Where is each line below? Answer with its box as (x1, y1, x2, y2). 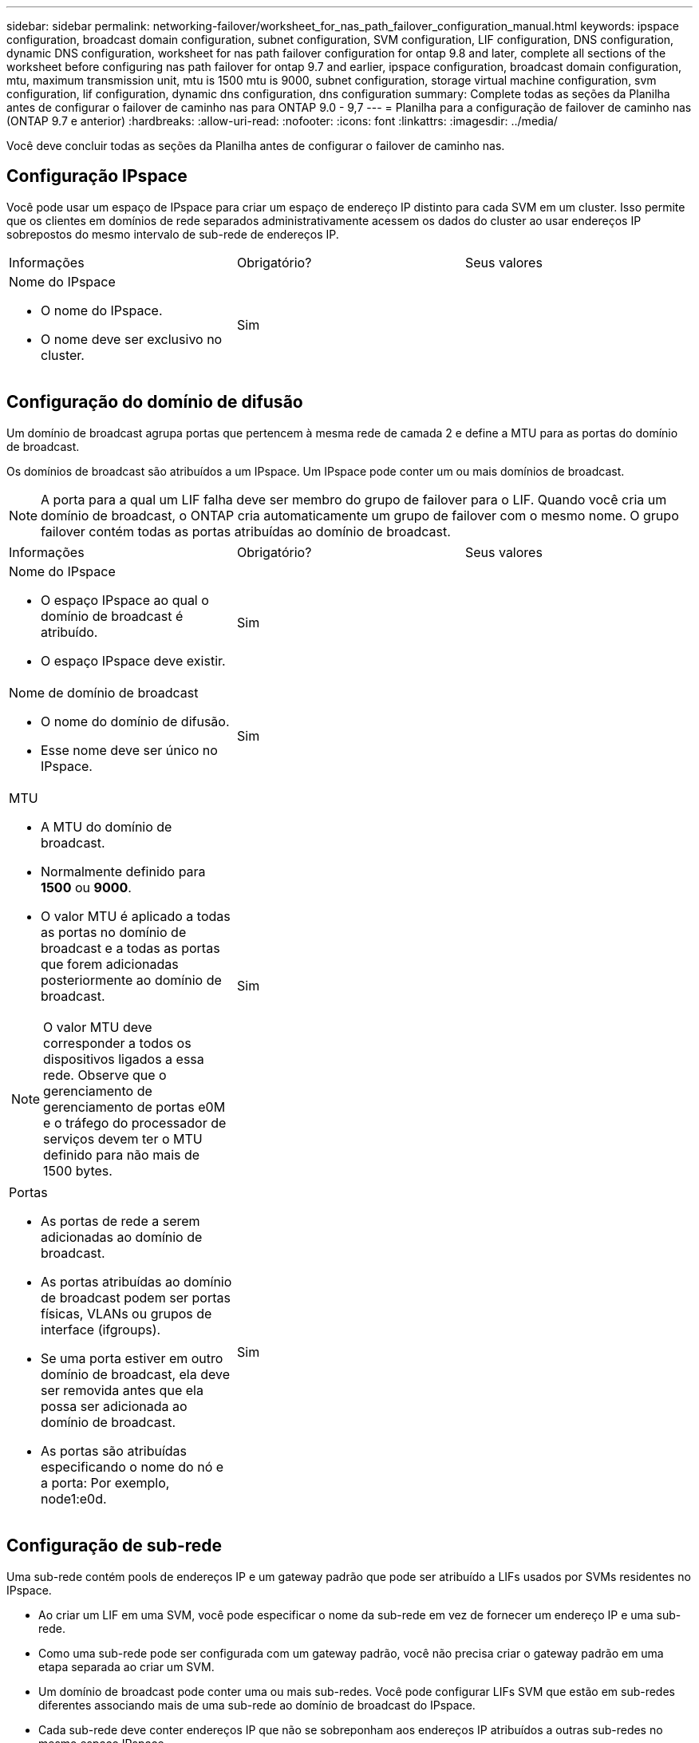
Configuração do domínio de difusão (6, 392, 303, 413)
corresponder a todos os (43, 1034, 192, 1051)
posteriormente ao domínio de (41, 971, 222, 988)
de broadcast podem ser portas (41, 1289, 231, 1306)
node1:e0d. (41, 1490, 107, 1507)
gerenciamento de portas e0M (43, 1098, 226, 1115)
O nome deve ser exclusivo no (41, 330, 223, 347)
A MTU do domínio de (41, 818, 172, 835)
